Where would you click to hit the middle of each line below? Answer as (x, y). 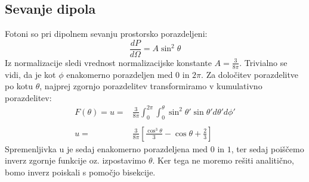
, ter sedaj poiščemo (268, 148)
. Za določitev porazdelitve (250, 74)
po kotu (19, 86)
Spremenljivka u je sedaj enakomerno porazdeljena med (106, 148)
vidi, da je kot (30, 74)
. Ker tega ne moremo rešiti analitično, (223, 160)
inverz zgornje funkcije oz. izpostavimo (75, 160)
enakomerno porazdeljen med (120, 74)
